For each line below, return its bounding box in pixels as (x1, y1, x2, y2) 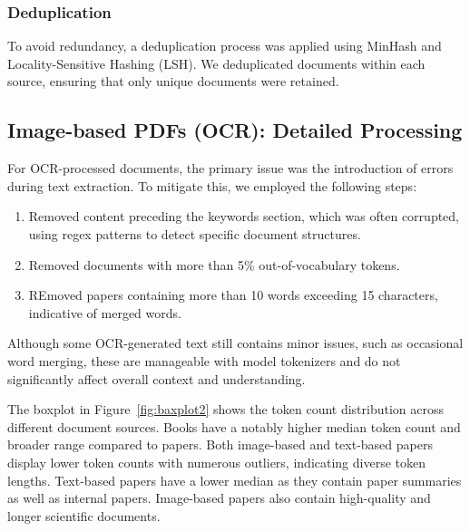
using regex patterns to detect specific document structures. (28, 224, 361, 243)
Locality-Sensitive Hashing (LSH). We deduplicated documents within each (7, 53, 426, 72)
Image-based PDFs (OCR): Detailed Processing (7, 116, 463, 144)
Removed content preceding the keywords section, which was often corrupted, (28, 207, 460, 226)
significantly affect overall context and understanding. (7, 369, 306, 388)
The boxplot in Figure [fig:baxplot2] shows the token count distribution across (7, 400, 445, 419)
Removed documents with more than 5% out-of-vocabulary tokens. (28, 255, 400, 274)
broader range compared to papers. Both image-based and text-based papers (7, 435, 433, 454)
